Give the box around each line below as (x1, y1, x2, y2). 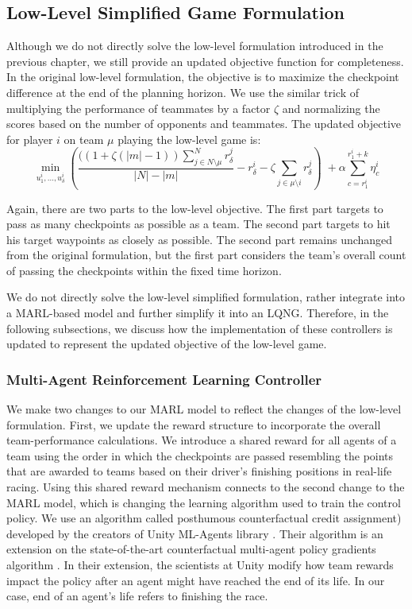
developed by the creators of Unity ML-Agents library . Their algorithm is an (6, 525, 383, 541)
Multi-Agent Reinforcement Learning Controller (6, 369, 322, 389)
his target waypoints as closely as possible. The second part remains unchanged (6, 231, 393, 247)
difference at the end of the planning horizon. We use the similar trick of (6, 83, 360, 100)
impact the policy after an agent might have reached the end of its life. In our (6, 572, 385, 588)
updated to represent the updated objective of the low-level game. (6, 336, 327, 352)
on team (64, 130, 104, 147)
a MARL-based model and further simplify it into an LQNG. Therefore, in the (6, 304, 389, 321)
